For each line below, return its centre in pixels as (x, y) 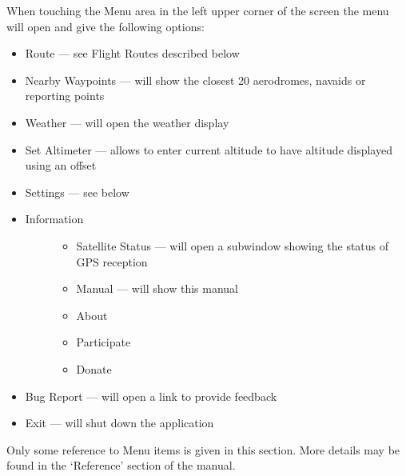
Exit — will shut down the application (119, 423)
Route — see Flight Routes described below (132, 53)
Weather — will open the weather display (127, 122)
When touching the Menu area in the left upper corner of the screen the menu (198, 10)
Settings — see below (77, 192)
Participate (103, 342)
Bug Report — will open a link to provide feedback (151, 396)
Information (54, 219)
